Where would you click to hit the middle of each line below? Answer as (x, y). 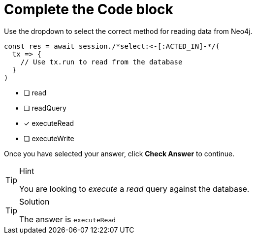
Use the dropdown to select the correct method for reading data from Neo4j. (128, 31)
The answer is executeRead (68, 219)
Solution (34, 201)
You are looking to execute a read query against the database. (134, 189)
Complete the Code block (89, 9)
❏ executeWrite (49, 138)
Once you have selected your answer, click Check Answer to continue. (119, 153)
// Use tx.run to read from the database (101, 62)
